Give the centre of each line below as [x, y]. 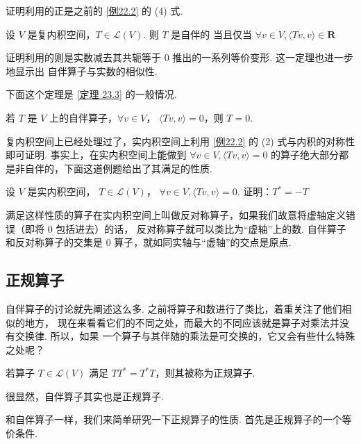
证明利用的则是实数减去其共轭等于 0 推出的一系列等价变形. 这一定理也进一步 [179, 57]
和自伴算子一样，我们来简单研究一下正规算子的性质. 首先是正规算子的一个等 [179, 419]
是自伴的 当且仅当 [211, 34]
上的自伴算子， [84, 117]
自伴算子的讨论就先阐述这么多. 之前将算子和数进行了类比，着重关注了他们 [174, 308]
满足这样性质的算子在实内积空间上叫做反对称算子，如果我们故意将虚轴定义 [176, 214]
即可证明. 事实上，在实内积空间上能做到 [96, 155]
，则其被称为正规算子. [205, 373]
